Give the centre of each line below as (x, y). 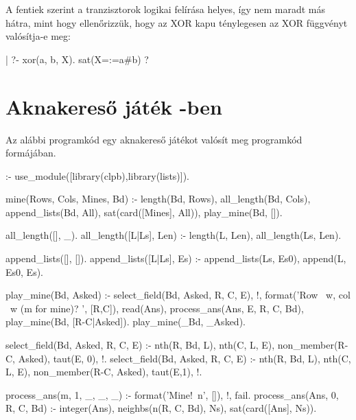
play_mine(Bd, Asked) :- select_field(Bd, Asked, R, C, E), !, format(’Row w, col (178, 295)
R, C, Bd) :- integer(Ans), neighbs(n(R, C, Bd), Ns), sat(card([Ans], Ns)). (161, 408)
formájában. (31, 153)
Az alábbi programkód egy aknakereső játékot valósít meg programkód (154, 139)
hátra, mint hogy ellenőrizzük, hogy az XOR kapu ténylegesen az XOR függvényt (177, 22)
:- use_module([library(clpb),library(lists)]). (98, 175)
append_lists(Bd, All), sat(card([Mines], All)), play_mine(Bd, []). (144, 212)
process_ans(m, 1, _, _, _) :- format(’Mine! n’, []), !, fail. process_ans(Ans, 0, (172, 394)
